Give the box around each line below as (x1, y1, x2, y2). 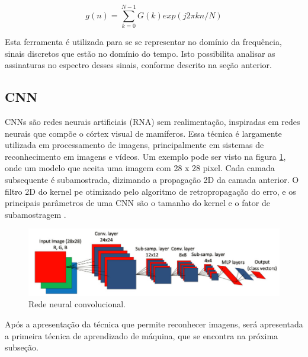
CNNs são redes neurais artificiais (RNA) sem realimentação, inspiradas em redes (5, 115, 300, 128)
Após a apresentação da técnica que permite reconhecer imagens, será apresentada (5, 317, 303, 330)
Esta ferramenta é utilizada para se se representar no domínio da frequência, (5, 36, 282, 48)
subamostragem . (5, 208, 66, 220)
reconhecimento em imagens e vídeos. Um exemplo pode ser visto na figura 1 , (5, 150, 286, 162)
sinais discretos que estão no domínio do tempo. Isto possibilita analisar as (5, 47, 275, 59)
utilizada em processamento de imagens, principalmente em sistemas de (5, 139, 264, 151)
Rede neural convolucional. (28, 298, 126, 310)
